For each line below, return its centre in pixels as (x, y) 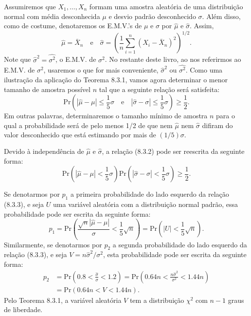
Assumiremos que (30, 6)
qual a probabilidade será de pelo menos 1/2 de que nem (88, 125)
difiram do (217, 125)
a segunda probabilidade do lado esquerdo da (180, 244)
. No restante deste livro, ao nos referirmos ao (173, 59)
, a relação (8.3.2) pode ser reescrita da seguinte (173, 151)
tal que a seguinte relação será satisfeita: (159, 89)
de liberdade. (23, 309)
